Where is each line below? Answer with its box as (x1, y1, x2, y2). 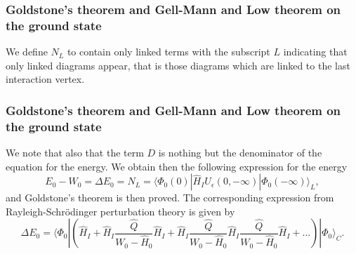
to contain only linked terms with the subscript (67, 44, 270, 59)
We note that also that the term (6, 145, 144, 160)
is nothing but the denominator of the (158, 145, 322, 160)
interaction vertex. (6, 72, 85, 86)
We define (6, 44, 48, 59)
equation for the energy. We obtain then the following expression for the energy (6, 159, 348, 173)
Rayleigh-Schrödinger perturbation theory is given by (6, 203, 235, 218)
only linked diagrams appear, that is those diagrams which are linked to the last (6, 58, 350, 72)
